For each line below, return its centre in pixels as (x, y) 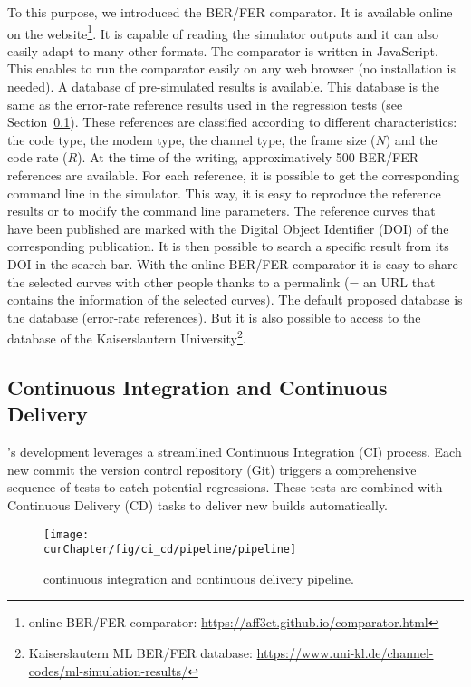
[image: (67, 534)
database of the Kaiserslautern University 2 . (127, 337)
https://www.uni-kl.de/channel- (345, 653)
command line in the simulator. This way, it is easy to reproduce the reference (224, 193)
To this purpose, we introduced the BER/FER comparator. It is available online (230, 12)
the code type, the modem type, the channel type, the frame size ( (192, 139)
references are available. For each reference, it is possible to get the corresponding (234, 175)
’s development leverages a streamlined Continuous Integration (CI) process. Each (235, 452)
